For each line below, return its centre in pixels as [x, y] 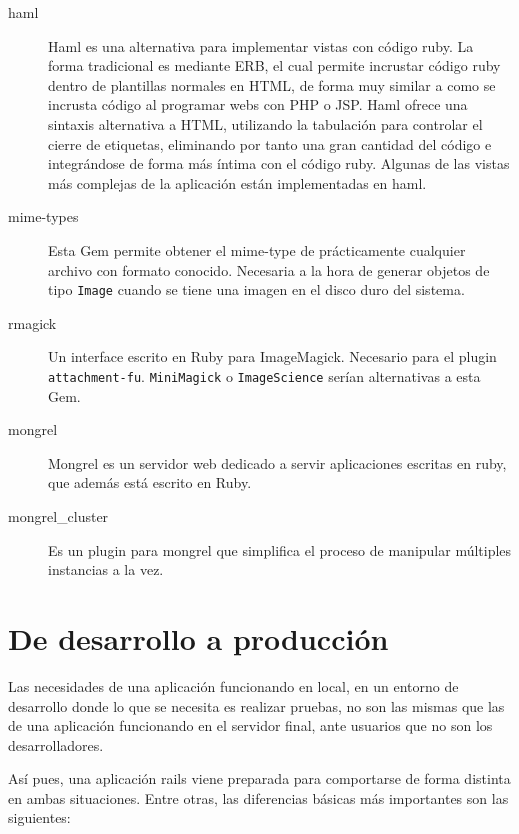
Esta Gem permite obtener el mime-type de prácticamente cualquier [257, 249]
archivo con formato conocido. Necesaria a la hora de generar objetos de [269, 269]
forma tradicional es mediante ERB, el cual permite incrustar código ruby [274, 65]
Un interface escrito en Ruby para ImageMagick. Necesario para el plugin [272, 356]
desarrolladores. [56, 744]
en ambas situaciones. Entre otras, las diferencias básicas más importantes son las [258, 797]
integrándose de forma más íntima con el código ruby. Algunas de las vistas [279, 163]
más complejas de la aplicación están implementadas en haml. [237, 182]
